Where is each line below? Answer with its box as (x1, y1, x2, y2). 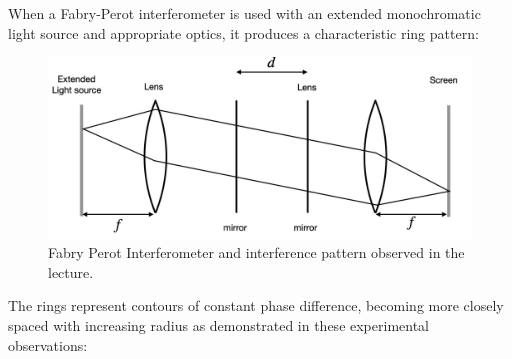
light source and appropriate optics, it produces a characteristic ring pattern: (8, 22, 479, 43)
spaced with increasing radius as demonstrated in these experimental (8, 314, 429, 335)
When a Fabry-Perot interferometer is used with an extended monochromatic (8, 3, 481, 23)
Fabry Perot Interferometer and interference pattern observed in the (48, 242, 465, 263)
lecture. (48, 261, 94, 282)
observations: (8, 334, 88, 355)
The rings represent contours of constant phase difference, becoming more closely (8, 295, 504, 316)
